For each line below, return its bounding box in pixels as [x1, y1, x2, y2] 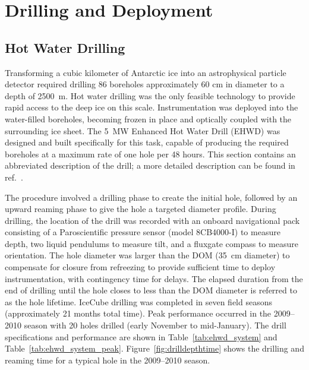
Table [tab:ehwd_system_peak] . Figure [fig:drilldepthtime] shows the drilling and [5, 342, 304, 355]
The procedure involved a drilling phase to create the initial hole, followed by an [5, 191, 298, 203]
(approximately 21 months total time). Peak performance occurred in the [5, 307, 272, 320]
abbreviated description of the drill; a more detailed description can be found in [5, 159, 295, 172]
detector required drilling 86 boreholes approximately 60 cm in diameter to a [5, 78, 285, 90]
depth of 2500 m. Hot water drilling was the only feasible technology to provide [5, 89, 295, 102]
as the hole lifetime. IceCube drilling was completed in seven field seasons [5, 295, 273, 308]
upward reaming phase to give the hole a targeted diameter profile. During [5, 203, 276, 215]
